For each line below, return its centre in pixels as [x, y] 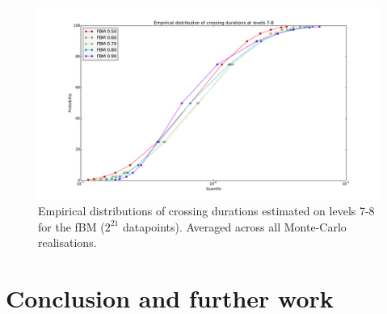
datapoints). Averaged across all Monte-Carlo [234, 226]
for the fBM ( [72, 226]
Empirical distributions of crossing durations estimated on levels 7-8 [206, 211]
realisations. [67, 242]
